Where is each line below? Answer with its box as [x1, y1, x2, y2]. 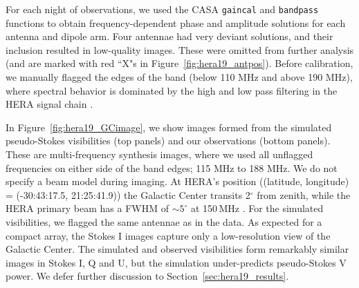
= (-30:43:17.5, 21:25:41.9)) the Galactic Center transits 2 [6, 187, 250, 202]
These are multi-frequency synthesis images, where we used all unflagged [6, 147, 313, 161]
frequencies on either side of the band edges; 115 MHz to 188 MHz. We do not [6, 160, 338, 175]
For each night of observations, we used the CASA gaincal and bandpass [6, 2, 319, 16]
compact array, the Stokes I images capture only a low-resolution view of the [6, 228, 331, 242]
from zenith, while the [257, 187, 351, 202]
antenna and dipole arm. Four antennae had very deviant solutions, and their [6, 29, 333, 44]
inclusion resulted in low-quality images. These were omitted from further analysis [6, 42, 354, 57]
